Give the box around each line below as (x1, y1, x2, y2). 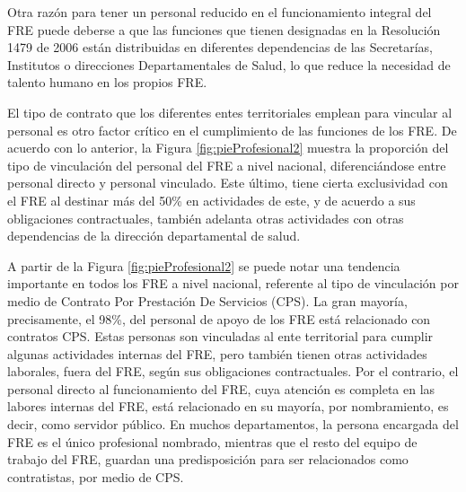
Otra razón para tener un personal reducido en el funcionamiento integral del (7, 3, 432, 21)
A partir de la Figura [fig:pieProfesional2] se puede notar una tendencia (7, 256, 400, 275)
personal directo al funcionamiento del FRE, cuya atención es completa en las (7, 379, 435, 398)
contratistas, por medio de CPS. (7, 467, 184, 486)
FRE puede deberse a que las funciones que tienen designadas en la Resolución (7, 20, 441, 39)
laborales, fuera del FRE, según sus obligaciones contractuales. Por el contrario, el (7, 362, 459, 381)
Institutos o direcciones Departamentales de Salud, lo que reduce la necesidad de (7, 55, 451, 74)
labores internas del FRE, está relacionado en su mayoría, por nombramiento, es (7, 397, 449, 416)
